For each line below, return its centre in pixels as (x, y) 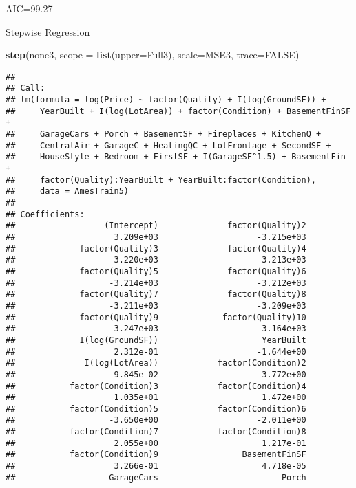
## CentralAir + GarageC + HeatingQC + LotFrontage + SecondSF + (168, 145)
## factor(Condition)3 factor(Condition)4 (156, 386)
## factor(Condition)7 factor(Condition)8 (156, 432)
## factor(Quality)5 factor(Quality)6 (156, 271)
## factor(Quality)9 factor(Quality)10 (156, 317)
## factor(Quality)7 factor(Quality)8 (156, 295)
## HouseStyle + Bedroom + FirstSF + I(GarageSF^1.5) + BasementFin (176, 157)
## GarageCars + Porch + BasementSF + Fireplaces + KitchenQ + (164, 134)
